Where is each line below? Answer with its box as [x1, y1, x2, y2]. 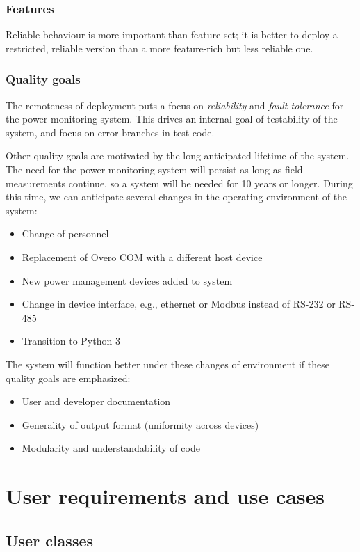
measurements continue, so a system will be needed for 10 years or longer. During [6, 175, 353, 190]
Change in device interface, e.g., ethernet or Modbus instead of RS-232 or [22, 297, 336, 311]
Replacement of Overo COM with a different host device [22, 249, 263, 264]
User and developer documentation [22, 394, 171, 409]
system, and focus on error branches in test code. [6, 125, 215, 139]
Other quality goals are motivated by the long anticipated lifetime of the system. [6, 148, 350, 163]
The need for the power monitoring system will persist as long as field [6, 162, 303, 176]
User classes [6, 529, 94, 551]
